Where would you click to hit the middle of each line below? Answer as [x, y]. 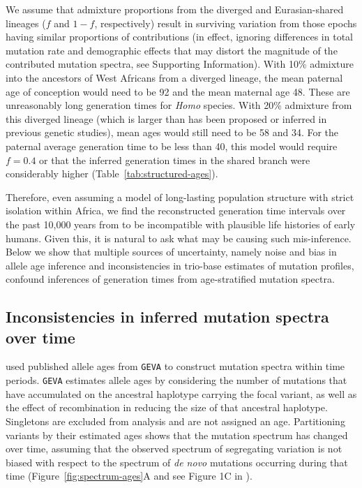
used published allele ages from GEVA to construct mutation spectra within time [175, 366]
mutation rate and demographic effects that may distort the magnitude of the [172, 50]
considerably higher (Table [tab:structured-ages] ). [112, 173]
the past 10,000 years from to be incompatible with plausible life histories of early [181, 224]
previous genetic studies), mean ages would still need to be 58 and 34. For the [172, 132]
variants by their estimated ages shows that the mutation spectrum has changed [177, 435]
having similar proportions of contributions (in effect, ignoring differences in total [179, 37]
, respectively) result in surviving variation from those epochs [226, 23]
